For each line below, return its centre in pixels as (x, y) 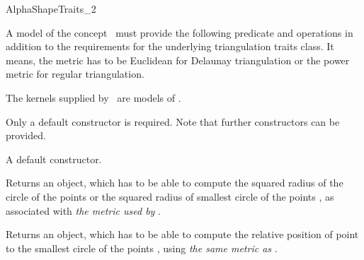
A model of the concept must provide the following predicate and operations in (180, 32)
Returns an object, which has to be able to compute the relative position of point (182, 234)
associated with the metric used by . (83, 210)
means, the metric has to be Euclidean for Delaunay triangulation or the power (178, 60)
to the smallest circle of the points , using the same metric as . (142, 248)
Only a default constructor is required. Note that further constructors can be (173, 121)
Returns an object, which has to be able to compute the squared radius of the (175, 183)
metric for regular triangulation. (75, 74)
